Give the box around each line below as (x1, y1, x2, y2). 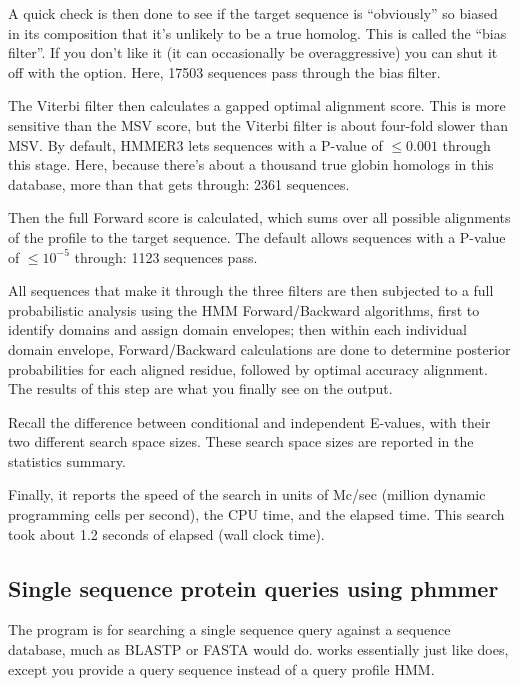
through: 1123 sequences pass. (74, 246, 258, 267)
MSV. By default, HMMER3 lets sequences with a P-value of (8, 134, 383, 155)
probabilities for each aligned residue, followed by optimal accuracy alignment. (8, 358, 488, 379)
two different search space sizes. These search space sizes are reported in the (8, 431, 474, 452)
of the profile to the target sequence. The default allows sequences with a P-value (8, 226, 506, 247)
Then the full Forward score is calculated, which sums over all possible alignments (8, 207, 511, 228)
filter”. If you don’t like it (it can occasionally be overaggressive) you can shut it (8, 42, 498, 63)
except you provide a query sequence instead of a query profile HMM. (8, 658, 435, 679)
